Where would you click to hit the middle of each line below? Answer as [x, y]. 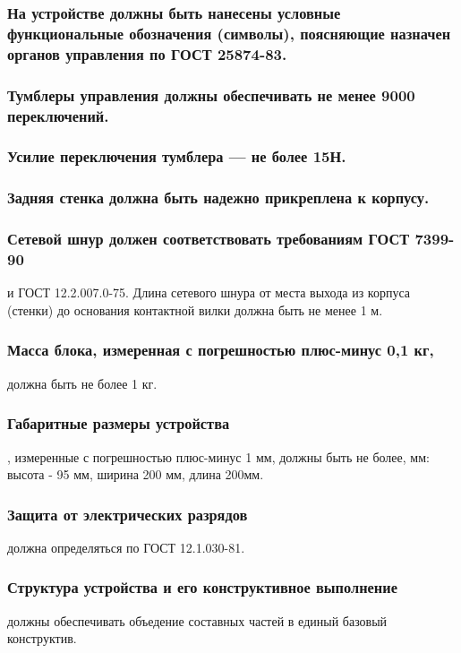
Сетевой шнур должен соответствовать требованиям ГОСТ [209, 239]
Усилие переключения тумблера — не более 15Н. [177, 156]
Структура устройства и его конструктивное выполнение [202, 587]
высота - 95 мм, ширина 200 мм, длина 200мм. [136, 474]
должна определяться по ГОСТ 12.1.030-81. [126, 547]
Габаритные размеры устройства [119, 423]
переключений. [58, 115]
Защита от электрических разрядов [128, 514]
